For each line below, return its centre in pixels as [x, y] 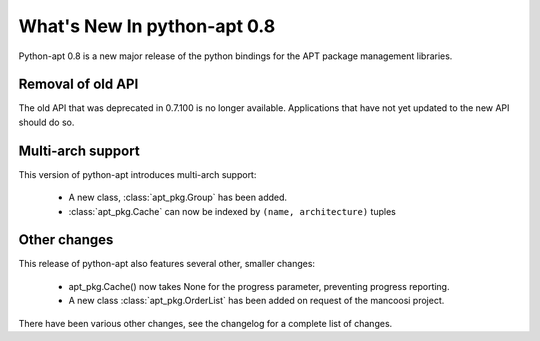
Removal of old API [78, 84]
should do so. [46, 122]
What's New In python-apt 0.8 [147, 26]
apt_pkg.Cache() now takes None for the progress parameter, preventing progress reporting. [259, 286]
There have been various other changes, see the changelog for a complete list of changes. [205, 323]
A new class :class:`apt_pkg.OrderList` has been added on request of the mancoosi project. [256, 301]
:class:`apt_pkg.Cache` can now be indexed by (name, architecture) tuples [232, 211]
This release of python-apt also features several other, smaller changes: [166, 264]
